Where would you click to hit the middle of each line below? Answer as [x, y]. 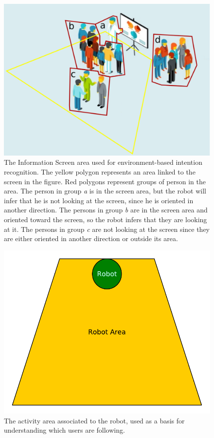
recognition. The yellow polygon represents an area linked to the [100, 171]
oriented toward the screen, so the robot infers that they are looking [106, 219]
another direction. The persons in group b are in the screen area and [106, 210]
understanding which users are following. [64, 430]
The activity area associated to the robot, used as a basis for [94, 420]
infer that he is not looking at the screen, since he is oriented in [99, 200]
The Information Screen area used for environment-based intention [103, 162]
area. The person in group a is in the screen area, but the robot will [105, 191]
